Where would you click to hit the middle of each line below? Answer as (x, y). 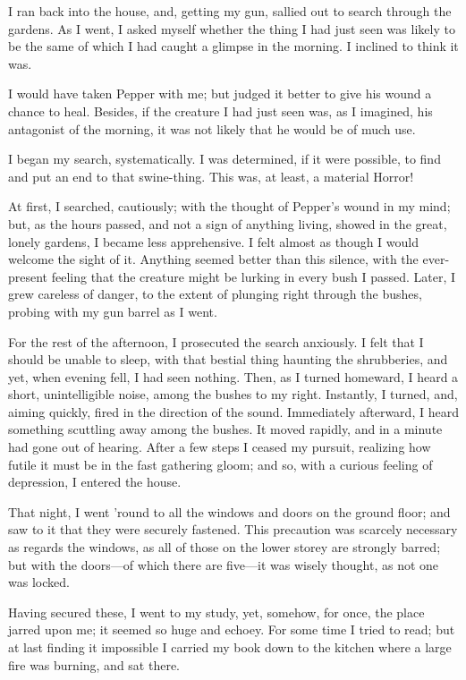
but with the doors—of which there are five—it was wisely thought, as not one (224, 564)
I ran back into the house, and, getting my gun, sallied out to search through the (230, 11)
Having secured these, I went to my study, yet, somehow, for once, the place (216, 612)
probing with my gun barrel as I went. (113, 311)
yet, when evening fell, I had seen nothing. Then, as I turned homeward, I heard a (233, 376)
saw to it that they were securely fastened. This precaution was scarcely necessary (233, 529)
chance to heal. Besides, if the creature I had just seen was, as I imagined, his (220, 110)
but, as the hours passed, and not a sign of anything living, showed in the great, (228, 223)
